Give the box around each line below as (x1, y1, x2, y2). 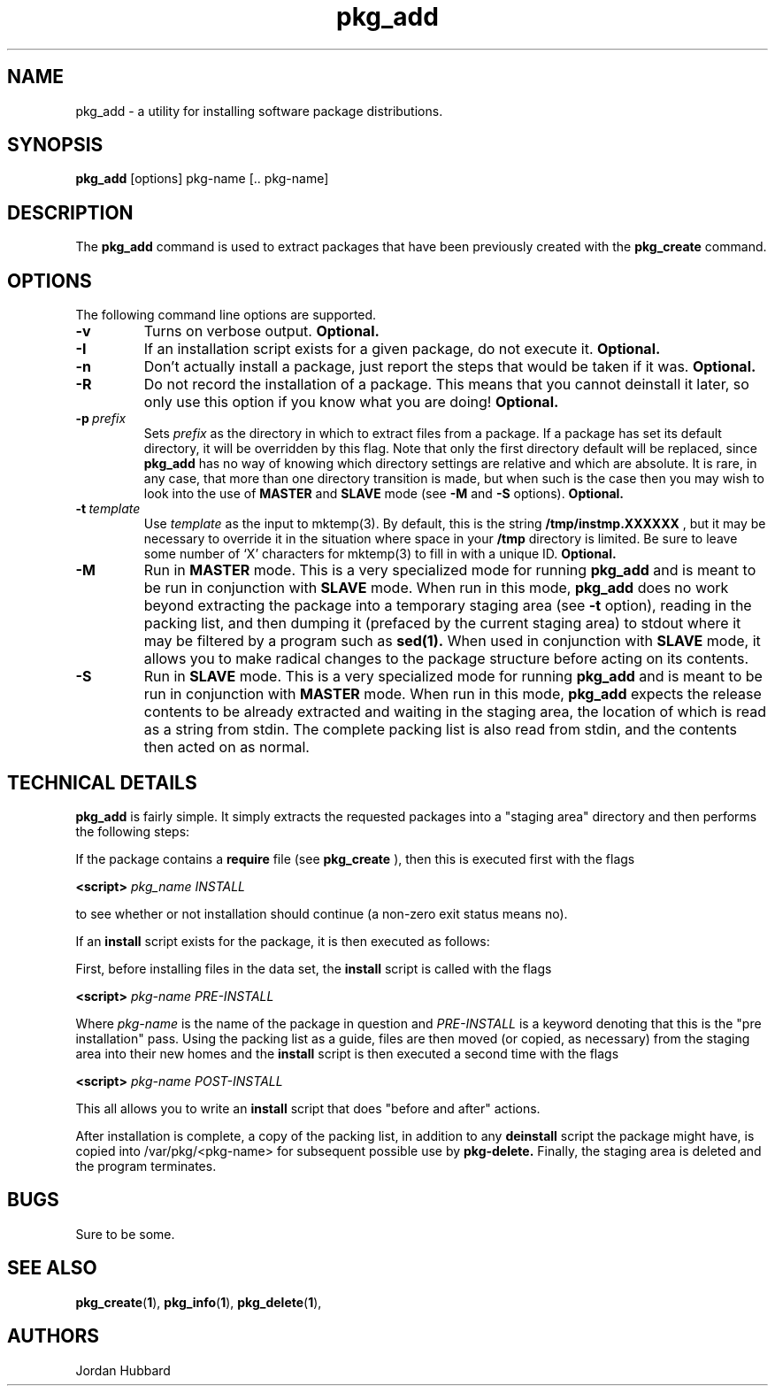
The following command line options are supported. (75, 307, 377, 323)
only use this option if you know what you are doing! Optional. (143, 393, 559, 412)
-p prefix (75, 411, 127, 427)
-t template (75, 501, 141, 517)
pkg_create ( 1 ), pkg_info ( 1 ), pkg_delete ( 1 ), (75, 1294, 322, 1310)
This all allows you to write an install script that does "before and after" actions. (75, 1100, 541, 1116)
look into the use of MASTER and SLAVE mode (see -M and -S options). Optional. (143, 486, 625, 502)
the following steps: (75, 823, 190, 839)
